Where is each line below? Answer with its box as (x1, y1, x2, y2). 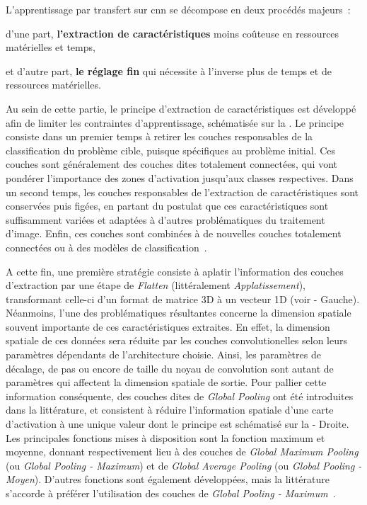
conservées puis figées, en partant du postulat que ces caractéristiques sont (6, 198, 329, 213)
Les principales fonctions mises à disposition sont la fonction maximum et (6, 430, 325, 445)
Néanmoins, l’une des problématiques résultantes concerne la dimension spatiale (6, 305, 351, 320)
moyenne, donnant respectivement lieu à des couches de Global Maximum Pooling (6, 444, 359, 459)
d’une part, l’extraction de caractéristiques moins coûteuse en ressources (6, 25, 339, 40)
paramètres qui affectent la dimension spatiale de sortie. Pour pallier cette (6, 375, 327, 390)
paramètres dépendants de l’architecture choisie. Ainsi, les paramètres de (6, 347, 321, 362)
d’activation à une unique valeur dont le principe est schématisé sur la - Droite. (6, 416, 349, 431)
